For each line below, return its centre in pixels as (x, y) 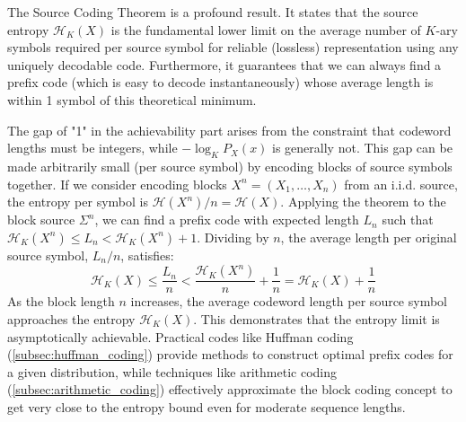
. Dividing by (233, 237)
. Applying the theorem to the (363, 202)
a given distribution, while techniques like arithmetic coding (172, 371)
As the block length (61, 301)
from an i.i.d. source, (401, 184)
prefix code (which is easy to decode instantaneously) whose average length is (220, 82)
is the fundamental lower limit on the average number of (266, 29)
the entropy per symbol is (78, 202)
